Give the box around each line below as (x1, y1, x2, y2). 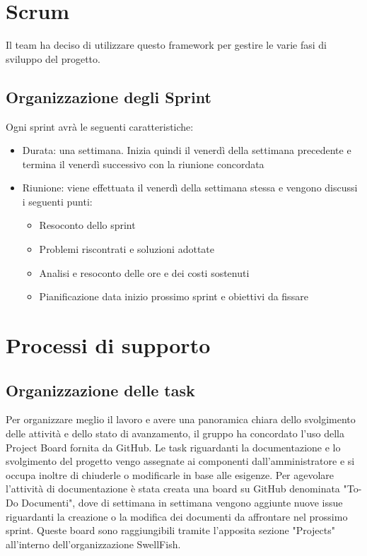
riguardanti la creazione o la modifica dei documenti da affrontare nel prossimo (6, 509, 348, 524)
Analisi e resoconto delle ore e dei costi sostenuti (39, 265, 250, 280)
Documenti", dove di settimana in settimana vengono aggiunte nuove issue (21, 495, 343, 509)
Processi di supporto (6, 331, 211, 360)
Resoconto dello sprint (39, 218, 136, 232)
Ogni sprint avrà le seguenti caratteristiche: (6, 119, 194, 134)
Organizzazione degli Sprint (6, 85, 211, 107)
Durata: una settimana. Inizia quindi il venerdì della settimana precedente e (22, 143, 351, 158)
